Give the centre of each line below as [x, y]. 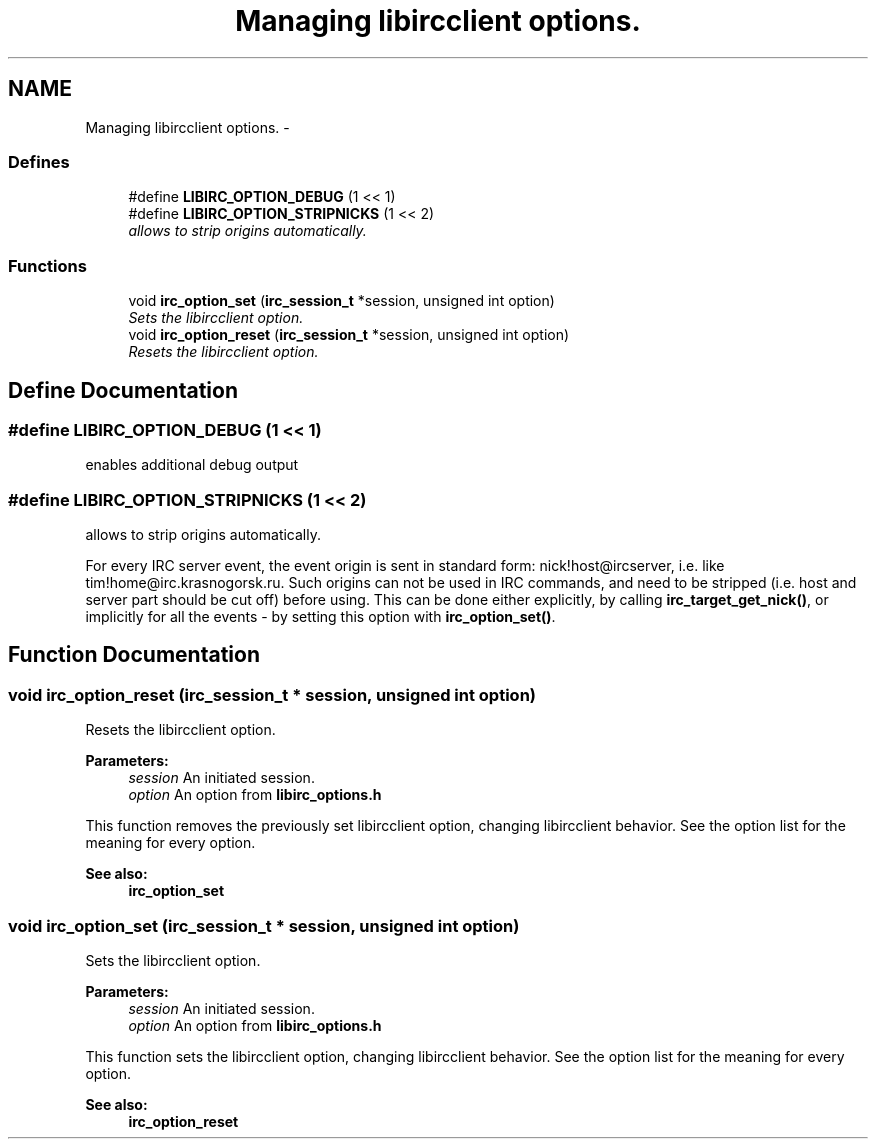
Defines [39, 161]
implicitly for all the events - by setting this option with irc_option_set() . [320, 617]
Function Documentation [134, 655]
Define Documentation [123, 390]
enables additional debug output [192, 465]
